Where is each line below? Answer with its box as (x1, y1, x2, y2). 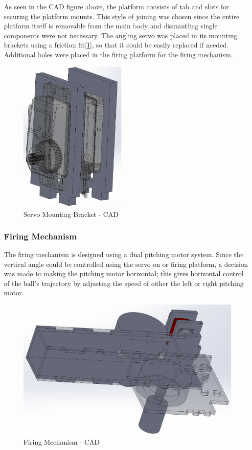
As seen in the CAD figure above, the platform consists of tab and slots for (4, 1, 229, 11)
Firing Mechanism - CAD (23, 436, 100, 447)
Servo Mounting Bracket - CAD (23, 209, 119, 219)
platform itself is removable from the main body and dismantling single (4, 21, 218, 31)
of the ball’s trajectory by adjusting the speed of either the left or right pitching (4, 278, 244, 288)
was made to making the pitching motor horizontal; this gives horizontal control (4, 268, 244, 279)
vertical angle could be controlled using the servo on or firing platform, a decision (4, 259, 248, 269)
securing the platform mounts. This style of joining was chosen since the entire (4, 11, 239, 21)
